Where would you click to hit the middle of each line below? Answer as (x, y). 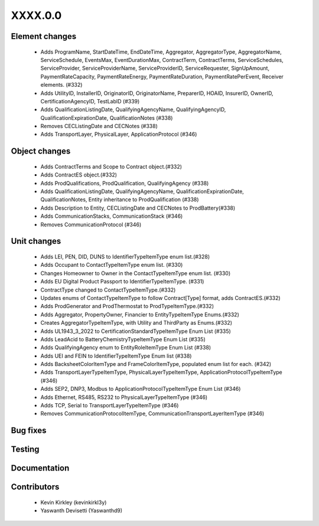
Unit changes (36, 241)
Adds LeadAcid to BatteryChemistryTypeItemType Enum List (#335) (123, 339)
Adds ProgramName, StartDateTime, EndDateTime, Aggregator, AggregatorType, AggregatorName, (161, 52)
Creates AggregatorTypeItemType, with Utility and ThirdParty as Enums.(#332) (136, 323)
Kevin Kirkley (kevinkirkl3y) (74, 502)
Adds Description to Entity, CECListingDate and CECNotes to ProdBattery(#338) (138, 208)
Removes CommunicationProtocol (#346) (91, 224)
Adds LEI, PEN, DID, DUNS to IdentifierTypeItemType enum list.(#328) (125, 257)
